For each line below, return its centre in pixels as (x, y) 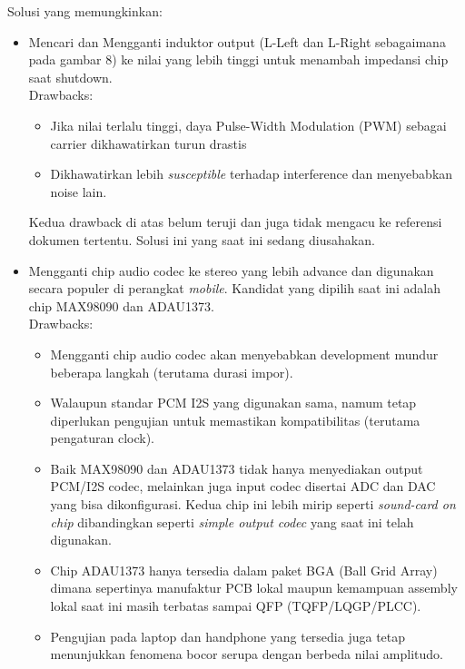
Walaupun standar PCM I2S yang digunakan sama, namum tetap (233, 403)
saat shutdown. (70, 77)
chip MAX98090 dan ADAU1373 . (121, 305)
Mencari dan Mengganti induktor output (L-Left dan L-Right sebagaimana (237, 41)
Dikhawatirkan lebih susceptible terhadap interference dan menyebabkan (252, 174)
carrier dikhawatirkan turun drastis (148, 143)
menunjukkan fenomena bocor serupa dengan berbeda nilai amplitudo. (247, 654)
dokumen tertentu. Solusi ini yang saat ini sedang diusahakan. (202, 239)
